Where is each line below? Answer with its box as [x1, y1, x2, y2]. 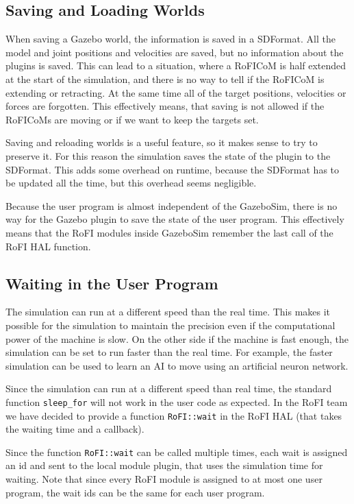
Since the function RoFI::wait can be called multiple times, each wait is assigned [5, 444, 348, 459]
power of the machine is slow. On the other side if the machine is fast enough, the [5, 331, 349, 346]
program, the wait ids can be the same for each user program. [5, 485, 265, 499]
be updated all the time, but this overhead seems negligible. [5, 176, 257, 190]
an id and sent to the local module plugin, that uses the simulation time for [5, 458, 323, 472]
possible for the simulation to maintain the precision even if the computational [5, 317, 336, 332]
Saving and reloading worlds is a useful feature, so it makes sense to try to [5, 135, 318, 149]
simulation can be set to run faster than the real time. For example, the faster [5, 345, 333, 359]
